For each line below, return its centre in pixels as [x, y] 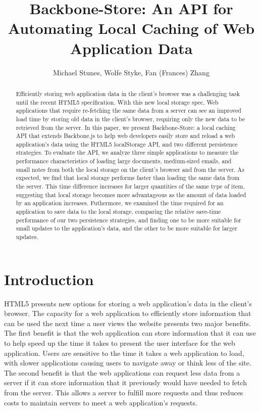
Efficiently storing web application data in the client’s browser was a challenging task [128, 93]
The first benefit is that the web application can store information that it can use [130, 333]
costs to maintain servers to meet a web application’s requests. [101, 402]
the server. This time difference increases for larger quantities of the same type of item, [130, 186]
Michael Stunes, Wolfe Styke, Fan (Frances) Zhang [131, 72]
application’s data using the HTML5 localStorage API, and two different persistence [127, 144]
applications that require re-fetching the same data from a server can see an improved [128, 110]
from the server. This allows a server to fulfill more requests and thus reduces [124, 392]
